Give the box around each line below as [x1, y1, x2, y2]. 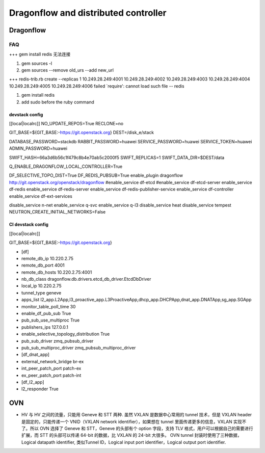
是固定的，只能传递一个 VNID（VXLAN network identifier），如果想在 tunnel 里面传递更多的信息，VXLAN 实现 [21, 419, 242, 425]
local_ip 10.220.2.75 [21, 283, 62, 289]
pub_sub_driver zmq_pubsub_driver [21, 338, 94, 344]
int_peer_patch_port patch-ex [21, 366, 81, 372]
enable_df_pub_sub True [21, 311, 71, 317]
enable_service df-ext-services [9, 193, 73, 199]
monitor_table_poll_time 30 [21, 303, 76, 309]
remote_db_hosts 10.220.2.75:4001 [21, 269, 92, 275]
